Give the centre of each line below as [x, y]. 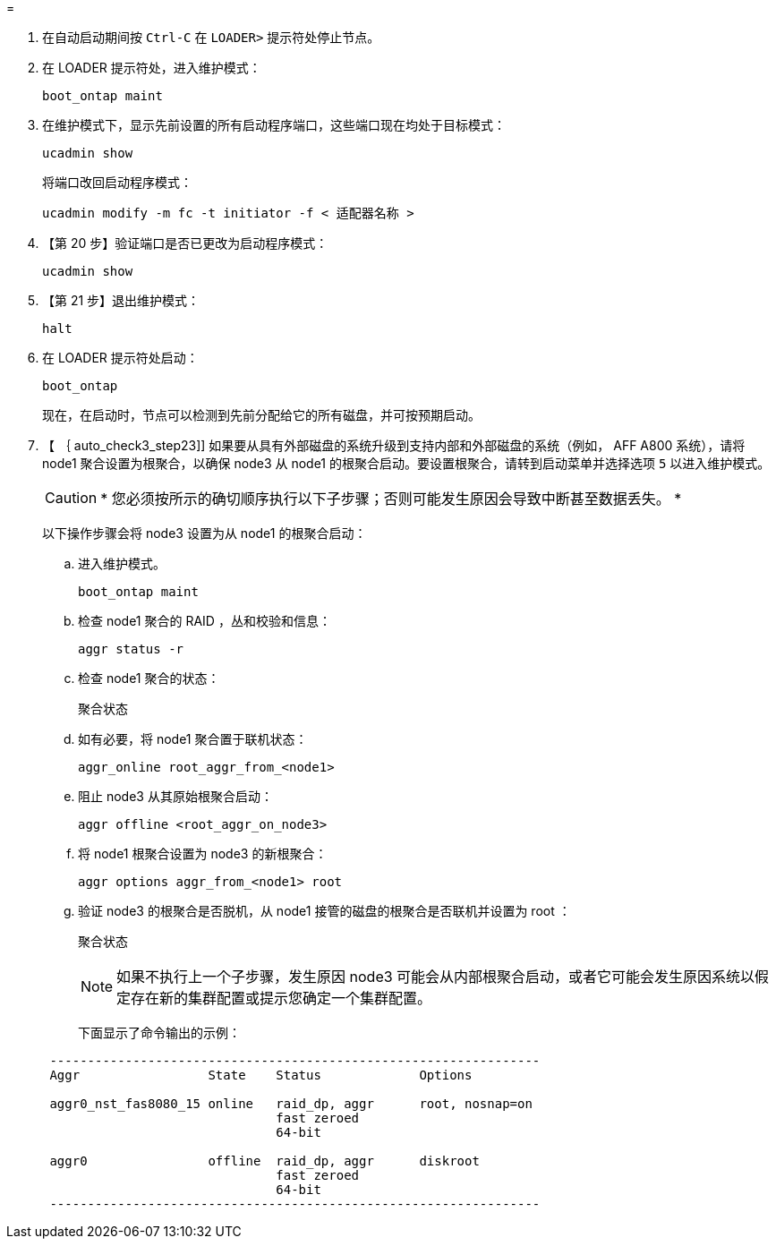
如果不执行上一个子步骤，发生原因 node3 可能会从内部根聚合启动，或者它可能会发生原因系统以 [436, 977]
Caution [71, 498]
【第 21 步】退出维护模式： [121, 300]
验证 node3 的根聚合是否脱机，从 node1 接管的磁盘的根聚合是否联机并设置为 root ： [324, 911]
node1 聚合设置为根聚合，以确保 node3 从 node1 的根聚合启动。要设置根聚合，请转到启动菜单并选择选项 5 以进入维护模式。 [406, 463]
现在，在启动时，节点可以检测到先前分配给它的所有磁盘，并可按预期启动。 [261, 415]
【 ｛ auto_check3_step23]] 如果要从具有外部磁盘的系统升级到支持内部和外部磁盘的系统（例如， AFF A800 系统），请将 [394, 445]
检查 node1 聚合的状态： [149, 678]
